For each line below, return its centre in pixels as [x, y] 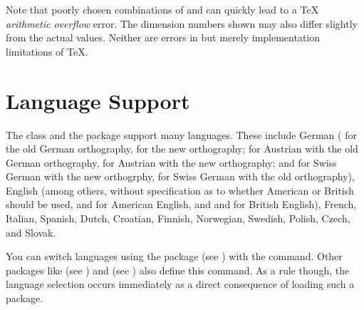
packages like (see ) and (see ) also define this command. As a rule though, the [178, 270]
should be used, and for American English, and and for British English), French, [181, 204]
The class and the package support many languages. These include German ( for [181, 134]
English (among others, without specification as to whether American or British [180, 190]
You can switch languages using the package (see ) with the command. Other [174, 256]
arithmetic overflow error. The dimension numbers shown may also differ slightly [182, 23]
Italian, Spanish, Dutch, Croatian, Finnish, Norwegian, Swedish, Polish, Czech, [178, 218]
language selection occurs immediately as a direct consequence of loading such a [180, 284]
